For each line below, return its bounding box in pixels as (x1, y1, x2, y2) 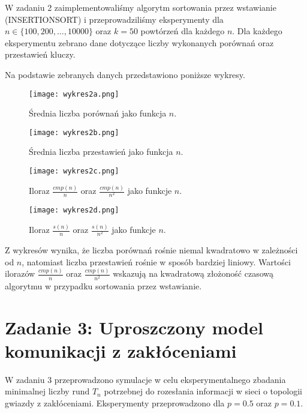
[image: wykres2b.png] (29, 128, 119, 137)
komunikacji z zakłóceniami (5, 338, 237, 363)
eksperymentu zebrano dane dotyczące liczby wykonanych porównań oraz (5, 36, 274, 49)
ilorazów (5, 267, 35, 280)
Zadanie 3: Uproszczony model (5, 315, 263, 339)
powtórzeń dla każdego (140, 25, 225, 37)
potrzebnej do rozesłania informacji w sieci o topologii (104, 385, 302, 397)
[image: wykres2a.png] (29, 89, 119, 98)
